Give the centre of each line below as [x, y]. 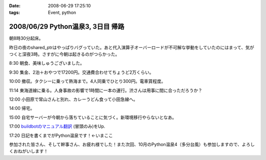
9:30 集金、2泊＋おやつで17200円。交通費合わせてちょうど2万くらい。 [82, 72]
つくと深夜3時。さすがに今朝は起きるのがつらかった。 [65, 54]
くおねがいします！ [29, 151]
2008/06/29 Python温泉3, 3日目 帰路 [67, 27]
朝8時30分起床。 [26, 38]
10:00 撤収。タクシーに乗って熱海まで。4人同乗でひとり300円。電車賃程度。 [87, 81]
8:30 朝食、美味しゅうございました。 [47, 63]
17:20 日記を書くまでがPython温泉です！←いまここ [61, 135]
